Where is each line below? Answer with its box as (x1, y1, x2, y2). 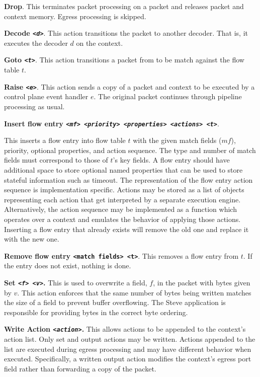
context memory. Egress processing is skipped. (4, 11, 146, 21)
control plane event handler (4, 91, 89, 102)
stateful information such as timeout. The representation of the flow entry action (4, 174, 253, 185)
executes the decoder (4, 37, 68, 48)
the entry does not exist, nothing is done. (4, 260, 131, 271)
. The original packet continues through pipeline (94, 91, 242, 102)
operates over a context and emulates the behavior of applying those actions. (4, 213, 241, 224)
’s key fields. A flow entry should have (113, 155, 230, 165)
